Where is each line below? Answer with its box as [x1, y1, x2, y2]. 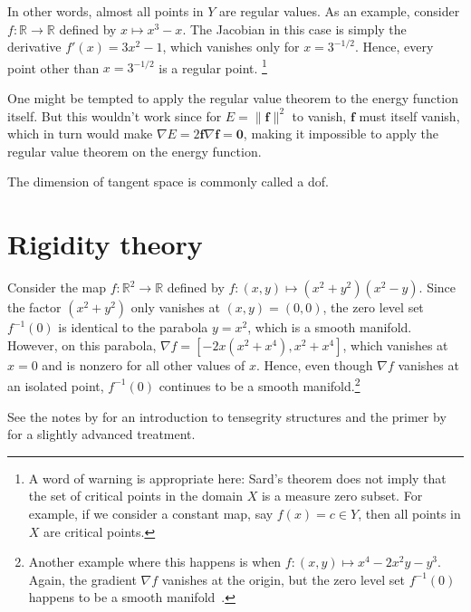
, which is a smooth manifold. [247, 318, 412, 337]
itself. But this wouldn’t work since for [7, 106, 222, 125]
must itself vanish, [359, 106, 460, 125]
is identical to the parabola [58, 318, 208, 337]
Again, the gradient [28, 569, 137, 588]
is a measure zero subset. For [261, 486, 423, 505]
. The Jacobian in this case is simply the [182, 19, 407, 38]
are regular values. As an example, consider [219, 2, 460, 20]
